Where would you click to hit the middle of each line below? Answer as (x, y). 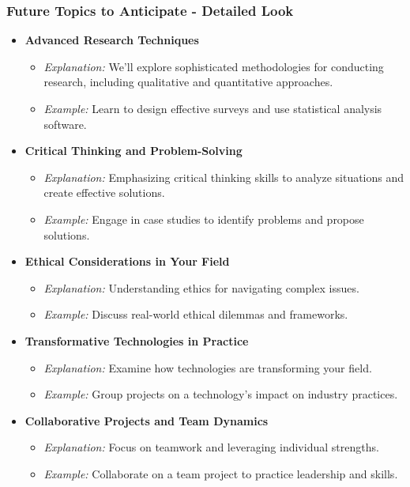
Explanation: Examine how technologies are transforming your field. (208, 367)
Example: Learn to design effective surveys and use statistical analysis (213, 108)
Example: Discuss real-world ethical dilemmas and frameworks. (196, 314)
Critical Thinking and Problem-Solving (134, 151)
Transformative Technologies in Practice (137, 340)
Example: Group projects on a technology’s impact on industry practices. (221, 394)
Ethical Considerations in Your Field (127, 261)
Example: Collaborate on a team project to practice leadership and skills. (221, 473)
